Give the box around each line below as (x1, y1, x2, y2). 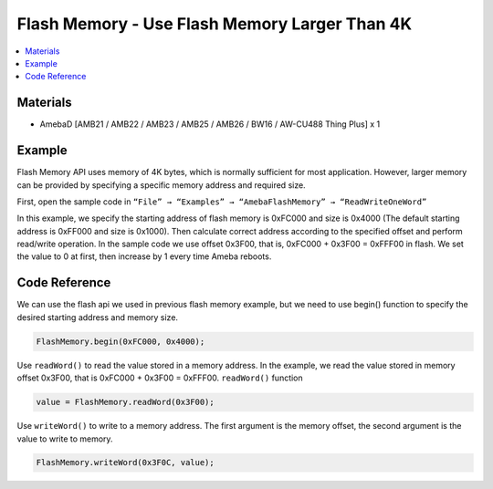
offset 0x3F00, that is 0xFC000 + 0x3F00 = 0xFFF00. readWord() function (16, 372, 303, 383)
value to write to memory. (16, 433, 113, 444)
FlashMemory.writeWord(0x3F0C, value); (36, 457, 215, 468)
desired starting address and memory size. (16, 311, 178, 323)
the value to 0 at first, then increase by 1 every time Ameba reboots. (16, 251, 272, 262)
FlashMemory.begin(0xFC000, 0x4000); (36, 336, 205, 347)
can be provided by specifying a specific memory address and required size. (16, 179, 306, 191)
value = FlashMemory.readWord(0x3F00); (36, 397, 215, 408)
